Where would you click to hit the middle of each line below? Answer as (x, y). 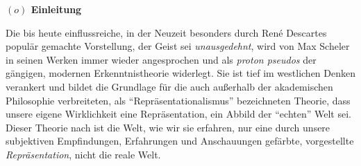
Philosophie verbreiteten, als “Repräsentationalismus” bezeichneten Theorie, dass (178, 100)
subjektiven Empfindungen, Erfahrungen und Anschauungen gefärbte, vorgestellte (180, 141)
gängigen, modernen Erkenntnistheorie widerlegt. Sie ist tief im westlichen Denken (180, 73)
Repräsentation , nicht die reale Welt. (83, 154)
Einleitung (56, 9)
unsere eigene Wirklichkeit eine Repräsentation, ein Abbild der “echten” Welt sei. (178, 114)
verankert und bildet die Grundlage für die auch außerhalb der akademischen (169, 86)
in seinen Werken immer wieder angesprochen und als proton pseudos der (161, 59)
